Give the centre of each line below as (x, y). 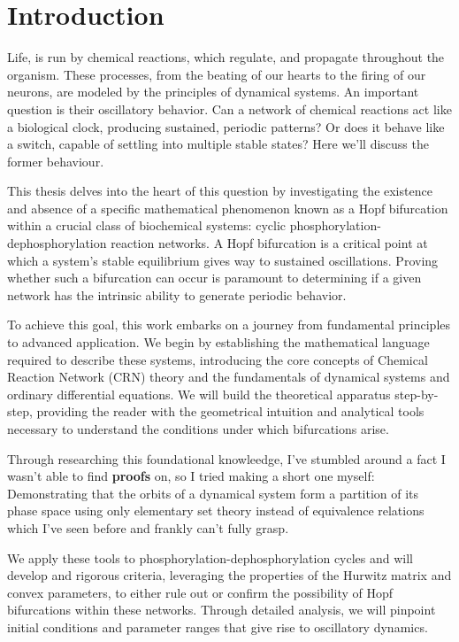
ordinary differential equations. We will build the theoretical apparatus (199, 394)
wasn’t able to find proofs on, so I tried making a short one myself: (191, 476)
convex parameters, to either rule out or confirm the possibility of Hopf (200, 592)
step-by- (417, 394)
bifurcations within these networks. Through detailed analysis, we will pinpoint (222, 610)
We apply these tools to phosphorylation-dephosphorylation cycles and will (210, 557)
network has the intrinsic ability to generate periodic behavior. (177, 294)
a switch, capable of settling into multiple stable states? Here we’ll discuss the (218, 144)
